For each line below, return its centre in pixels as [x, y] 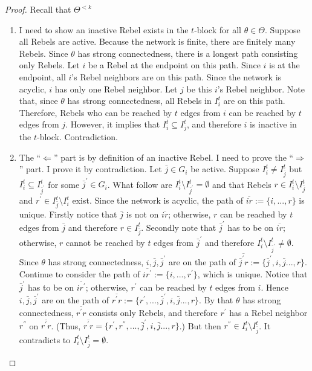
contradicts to [45, 339]
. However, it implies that [113, 124]
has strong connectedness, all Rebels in [139, 101]
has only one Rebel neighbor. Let [116, 89]
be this [199, 89]
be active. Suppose [225, 169]
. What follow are [140, 184]
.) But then [200, 325]
